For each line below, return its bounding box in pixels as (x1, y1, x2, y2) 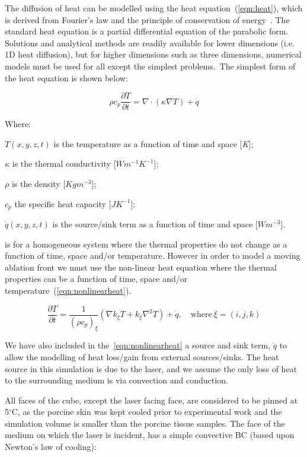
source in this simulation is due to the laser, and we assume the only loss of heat (5, 362, 298, 375)
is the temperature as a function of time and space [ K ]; (53, 137, 254, 150)
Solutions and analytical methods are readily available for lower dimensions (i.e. (5, 36, 295, 49)
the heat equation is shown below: (5, 71, 128, 84)
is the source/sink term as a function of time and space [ (52, 218, 258, 230)
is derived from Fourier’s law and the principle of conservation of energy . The (5, 13, 290, 26)
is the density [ (11, 177, 66, 189)
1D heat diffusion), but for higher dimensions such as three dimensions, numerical (5, 48, 302, 61)
